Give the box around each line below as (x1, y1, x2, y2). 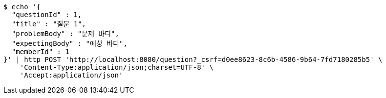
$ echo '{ (3, 3, 41, 11)
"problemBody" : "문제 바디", (11, 30, 119, 38)
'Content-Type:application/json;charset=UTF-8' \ (20, 63, 214, 71)
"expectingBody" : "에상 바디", (11, 39, 128, 47)
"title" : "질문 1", (11, 20, 86, 28)
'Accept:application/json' (20, 71, 123, 79)
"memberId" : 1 (11, 48, 69, 56)
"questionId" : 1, (11, 11, 82, 19)
